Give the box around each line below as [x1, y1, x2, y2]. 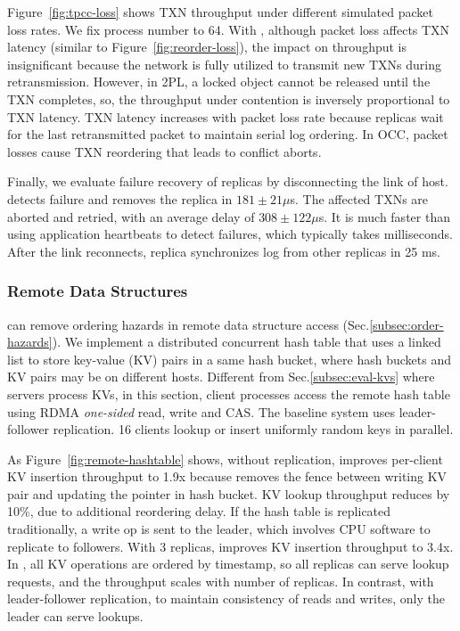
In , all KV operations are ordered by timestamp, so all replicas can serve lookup [7, 554, 449, 573]
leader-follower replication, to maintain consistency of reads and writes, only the [7, 589, 445, 608]
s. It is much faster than [318, 207, 450, 225]
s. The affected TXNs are [290, 189, 429, 208]
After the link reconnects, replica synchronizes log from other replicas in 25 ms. [7, 242, 440, 260]
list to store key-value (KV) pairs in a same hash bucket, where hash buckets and [7, 349, 451, 368]
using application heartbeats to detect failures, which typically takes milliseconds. [7, 225, 453, 243]
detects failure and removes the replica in [7, 189, 233, 208]
